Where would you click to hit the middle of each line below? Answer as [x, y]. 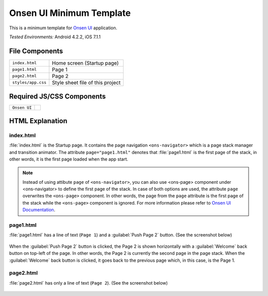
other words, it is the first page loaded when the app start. [69, 159]
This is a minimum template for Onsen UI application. [63, 28]
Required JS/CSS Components [58, 97]
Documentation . [39, 210]
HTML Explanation [38, 121]
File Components [36, 51]
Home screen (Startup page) [85, 63]
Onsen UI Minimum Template [70, 13]
